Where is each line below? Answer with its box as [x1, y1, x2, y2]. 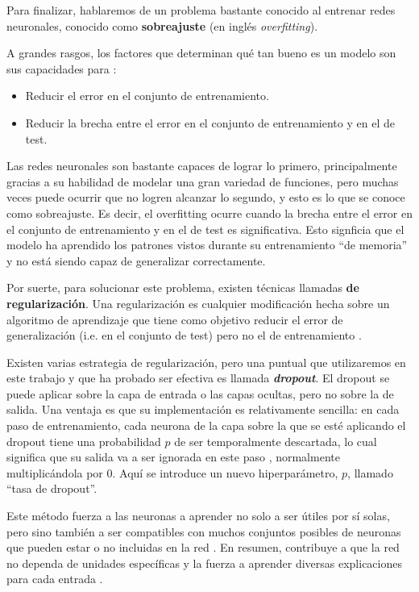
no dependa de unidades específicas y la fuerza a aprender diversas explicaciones [6, 554, 402, 571]
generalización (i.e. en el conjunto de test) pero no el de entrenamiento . [6, 327, 362, 344]
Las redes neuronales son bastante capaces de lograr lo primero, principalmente [6, 157, 397, 174]
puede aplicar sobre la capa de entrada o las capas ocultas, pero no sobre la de [6, 385, 394, 402]
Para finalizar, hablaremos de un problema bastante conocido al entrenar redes [6, 2, 396, 18]
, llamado [347, 464, 393, 481]
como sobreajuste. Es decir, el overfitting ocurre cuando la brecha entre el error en [6, 204, 413, 221]
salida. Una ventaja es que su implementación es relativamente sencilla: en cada [6, 401, 400, 418]
